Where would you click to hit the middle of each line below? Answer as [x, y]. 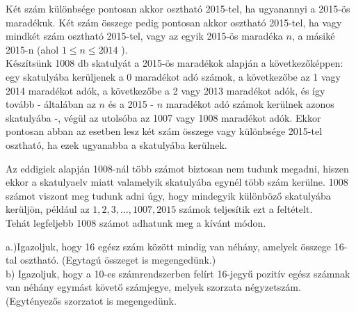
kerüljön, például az [48, 209]
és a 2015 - [131, 104]
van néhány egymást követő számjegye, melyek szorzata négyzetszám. [153, 287]
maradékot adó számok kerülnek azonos [250, 104]
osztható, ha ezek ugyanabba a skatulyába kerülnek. [116, 144]
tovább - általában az [51, 104]
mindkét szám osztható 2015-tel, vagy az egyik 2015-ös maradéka [144, 36]
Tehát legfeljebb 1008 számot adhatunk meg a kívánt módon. [136, 222]
